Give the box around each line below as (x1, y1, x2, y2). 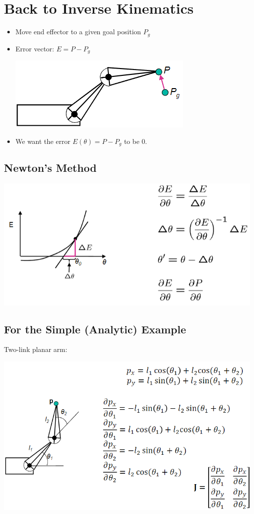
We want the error (15, 136, 70, 146)
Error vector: (15, 43, 54, 53)
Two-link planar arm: (4, 344, 67, 354)
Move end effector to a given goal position (15, 26, 141, 37)
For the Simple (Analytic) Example (4, 321, 186, 336)
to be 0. (124, 136, 147, 146)
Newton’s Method (4, 160, 97, 175)
